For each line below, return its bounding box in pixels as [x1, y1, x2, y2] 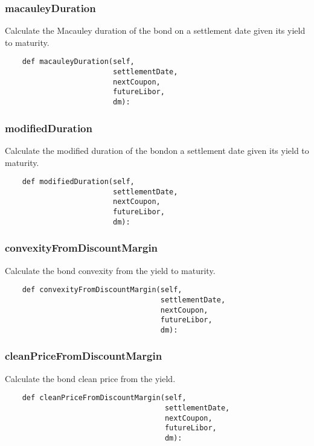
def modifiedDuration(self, [22, 177, 135, 186]
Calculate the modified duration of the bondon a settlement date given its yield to [5, 144, 309, 156]
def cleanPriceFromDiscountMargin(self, [22, 393, 187, 403]
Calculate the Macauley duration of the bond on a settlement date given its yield [5, 24, 306, 37]
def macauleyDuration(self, [22, 57, 135, 66]
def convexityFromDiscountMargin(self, [22, 285, 182, 295]
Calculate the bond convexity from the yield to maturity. [5, 264, 216, 276]
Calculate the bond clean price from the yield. [5, 372, 176, 384]
